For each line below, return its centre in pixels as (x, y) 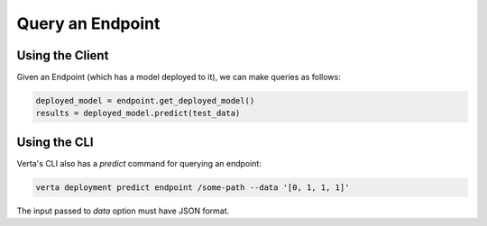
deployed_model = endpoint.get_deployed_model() (145, 101)
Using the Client (63, 55)
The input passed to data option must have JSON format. (123, 211)
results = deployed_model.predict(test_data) (138, 113)
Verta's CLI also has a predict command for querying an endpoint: (139, 163)
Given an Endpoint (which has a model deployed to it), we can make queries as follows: (179, 77)
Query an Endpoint (88, 23)
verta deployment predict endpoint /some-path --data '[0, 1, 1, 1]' (193, 187)
